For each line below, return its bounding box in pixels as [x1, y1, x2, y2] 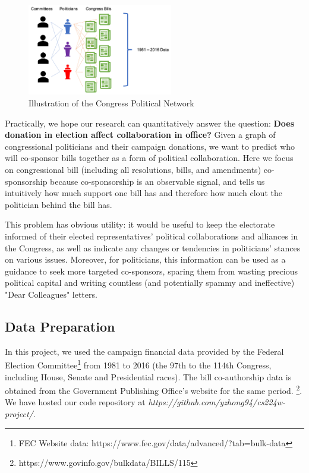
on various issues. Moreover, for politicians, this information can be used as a [5, 253, 286, 266]
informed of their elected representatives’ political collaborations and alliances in [5, 229, 298, 242]
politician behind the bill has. [5, 198, 112, 210]
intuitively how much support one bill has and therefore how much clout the [5, 187, 282, 199]
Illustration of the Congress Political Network [29, 97, 194, 109]
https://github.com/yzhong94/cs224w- [148, 396, 286, 408]
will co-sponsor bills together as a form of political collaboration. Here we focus [5, 152, 294, 164]
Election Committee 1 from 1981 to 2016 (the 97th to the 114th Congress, [5, 357, 272, 371]
